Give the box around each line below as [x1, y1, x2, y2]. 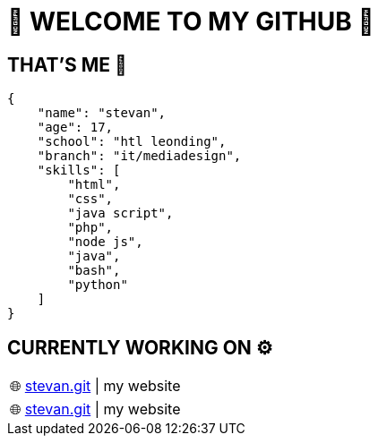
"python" [67, 277, 128, 293]
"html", [67, 177, 121, 192]
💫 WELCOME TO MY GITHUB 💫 [7, 6, 374, 37]
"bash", [67, 263, 121, 278]
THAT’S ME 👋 [7, 53, 127, 76]
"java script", [67, 206, 174, 221]
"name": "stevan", [37, 106, 167, 121]
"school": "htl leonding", [37, 134, 227, 149]
